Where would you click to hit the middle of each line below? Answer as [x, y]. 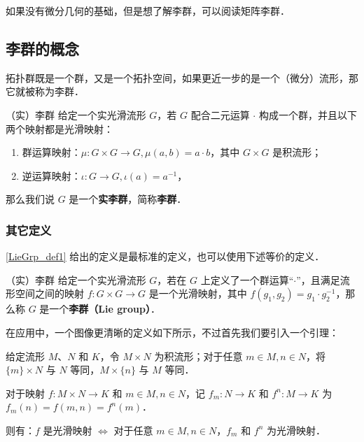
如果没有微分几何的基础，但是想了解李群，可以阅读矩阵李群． [148, 10]
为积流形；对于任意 [198, 356]
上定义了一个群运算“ [247, 279]
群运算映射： [51, 152]
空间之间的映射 [49, 293]
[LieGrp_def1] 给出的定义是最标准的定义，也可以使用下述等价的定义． [165, 256]
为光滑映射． [296, 430]
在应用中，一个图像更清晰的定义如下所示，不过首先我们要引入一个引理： [172, 332]
